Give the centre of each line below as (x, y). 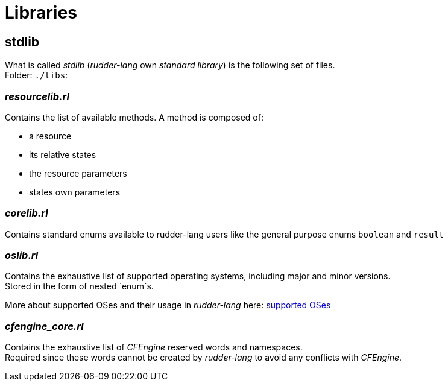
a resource (50, 136)
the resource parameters (78, 173)
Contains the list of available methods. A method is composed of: (134, 117)
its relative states (63, 154)
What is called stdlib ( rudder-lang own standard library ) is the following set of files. (170, 65)
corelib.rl (27, 213)
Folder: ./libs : (36, 75)
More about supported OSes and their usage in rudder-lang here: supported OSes (168, 305)
